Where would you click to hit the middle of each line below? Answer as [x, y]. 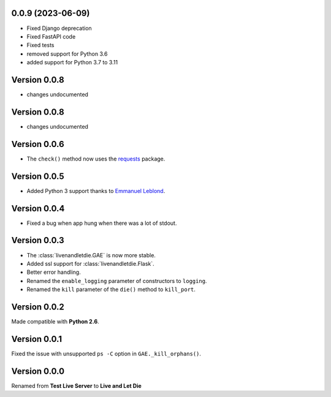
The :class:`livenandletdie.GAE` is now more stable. [91, 255]
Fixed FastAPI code [51, 36]
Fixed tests [40, 45]
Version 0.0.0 [38, 371]
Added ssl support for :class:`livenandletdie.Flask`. [90, 263]
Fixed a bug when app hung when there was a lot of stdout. [102, 223]
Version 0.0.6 [38, 144]
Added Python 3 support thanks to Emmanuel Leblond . [96, 191]
